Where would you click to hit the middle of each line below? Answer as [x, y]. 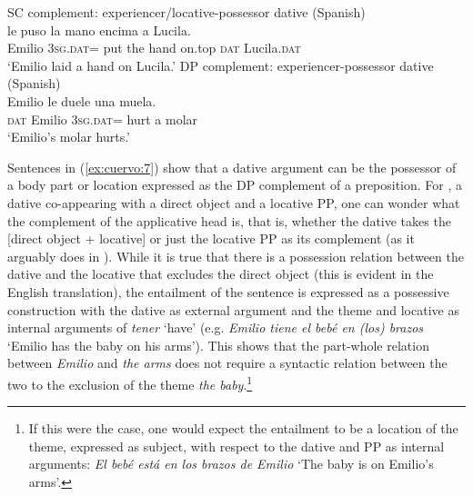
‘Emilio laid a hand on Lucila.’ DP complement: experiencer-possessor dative [221, 65]
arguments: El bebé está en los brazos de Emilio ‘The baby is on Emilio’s [231, 464]
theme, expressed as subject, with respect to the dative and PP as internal [236, 446]
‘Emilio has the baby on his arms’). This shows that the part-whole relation [218, 345]
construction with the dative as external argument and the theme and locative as [233, 309]
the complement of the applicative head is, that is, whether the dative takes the [229, 220]
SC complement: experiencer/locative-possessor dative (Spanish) [186, 12]
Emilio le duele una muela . [82, 100]
